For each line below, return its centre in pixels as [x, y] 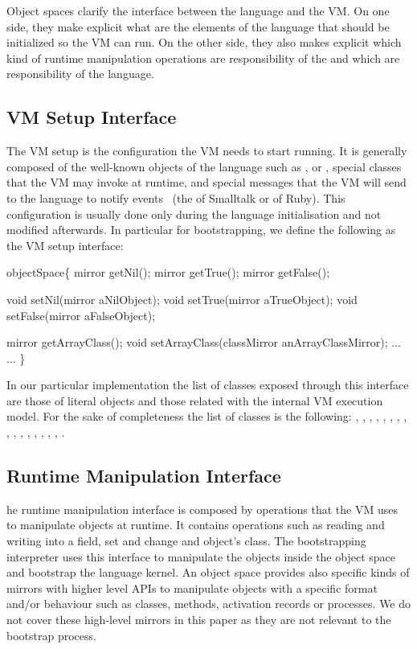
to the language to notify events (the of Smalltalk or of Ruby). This [176, 197]
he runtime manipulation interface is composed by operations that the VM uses [202, 509]
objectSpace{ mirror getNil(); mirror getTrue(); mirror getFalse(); [168, 272]
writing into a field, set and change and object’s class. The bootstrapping [186, 541]
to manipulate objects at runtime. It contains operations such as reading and [196, 525]
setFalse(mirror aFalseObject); [81, 315]
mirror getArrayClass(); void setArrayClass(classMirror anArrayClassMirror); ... [204, 342]
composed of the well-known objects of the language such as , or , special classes [204, 166]
